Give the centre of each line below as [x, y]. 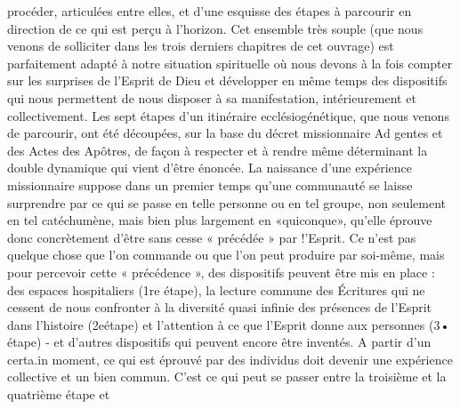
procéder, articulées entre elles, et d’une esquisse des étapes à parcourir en [210, 11]
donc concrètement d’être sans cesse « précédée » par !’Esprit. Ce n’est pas [212, 237]
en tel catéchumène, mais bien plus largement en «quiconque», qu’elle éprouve [220, 220]
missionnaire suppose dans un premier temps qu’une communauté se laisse [210, 184]
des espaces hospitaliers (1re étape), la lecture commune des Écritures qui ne [216, 289]
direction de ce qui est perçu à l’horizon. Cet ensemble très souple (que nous [215, 28]
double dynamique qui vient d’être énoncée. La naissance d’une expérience [210, 168]
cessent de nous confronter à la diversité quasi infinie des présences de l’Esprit [220, 307]
